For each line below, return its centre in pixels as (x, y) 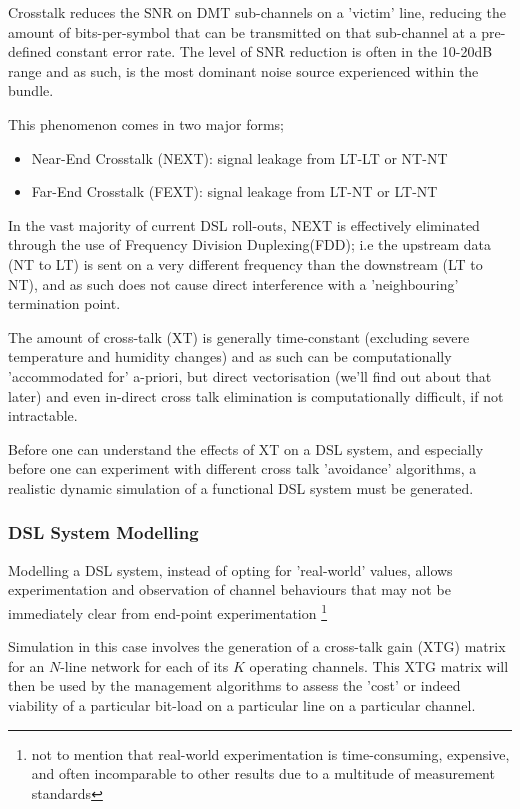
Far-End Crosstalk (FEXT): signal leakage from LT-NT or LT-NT (234, 191)
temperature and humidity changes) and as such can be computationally (230, 356)
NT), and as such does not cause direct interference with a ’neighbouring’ (233, 283)
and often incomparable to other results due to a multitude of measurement (263, 773)
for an (26, 665)
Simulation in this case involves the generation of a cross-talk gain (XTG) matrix (257, 646)
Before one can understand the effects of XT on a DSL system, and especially (246, 448)
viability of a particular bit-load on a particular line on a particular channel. (242, 704)
